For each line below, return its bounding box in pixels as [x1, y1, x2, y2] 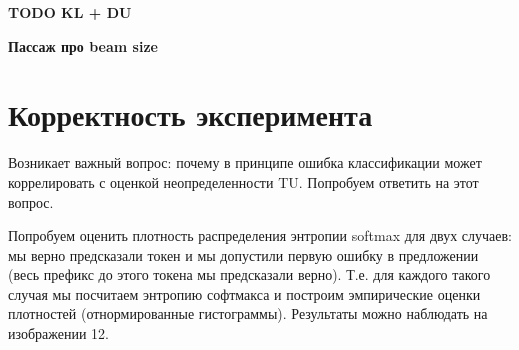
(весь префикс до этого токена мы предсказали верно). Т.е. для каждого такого [8, 264, 491, 285]
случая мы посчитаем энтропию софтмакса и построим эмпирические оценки [8, 283, 481, 304]
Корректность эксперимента [8, 94, 373, 135]
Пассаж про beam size [8, 35, 158, 56]
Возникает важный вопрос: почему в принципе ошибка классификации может [8, 152, 482, 173]
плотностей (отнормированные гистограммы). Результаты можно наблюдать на [8, 303, 488, 324]
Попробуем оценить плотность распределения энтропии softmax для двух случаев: [8, 225, 512, 246]
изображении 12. [8, 323, 110, 344]
